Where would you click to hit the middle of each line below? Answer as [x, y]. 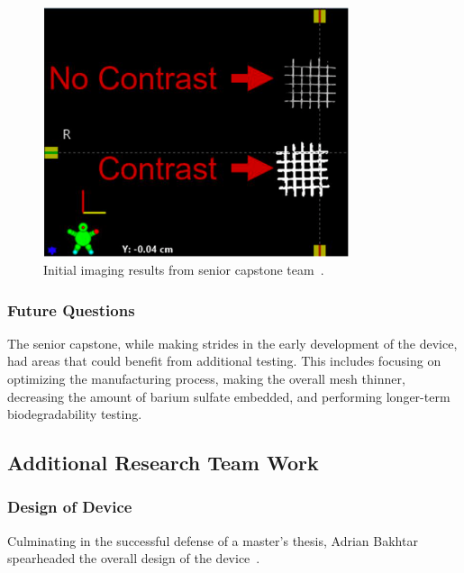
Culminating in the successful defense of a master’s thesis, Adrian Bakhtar [213, 540]
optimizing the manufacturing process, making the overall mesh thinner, [206, 378]
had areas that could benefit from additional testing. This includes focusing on [224, 361]
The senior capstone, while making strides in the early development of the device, [232, 343]
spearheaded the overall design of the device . [134, 558]
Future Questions [71, 309]
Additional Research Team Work [163, 463]
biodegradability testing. [75, 414]
